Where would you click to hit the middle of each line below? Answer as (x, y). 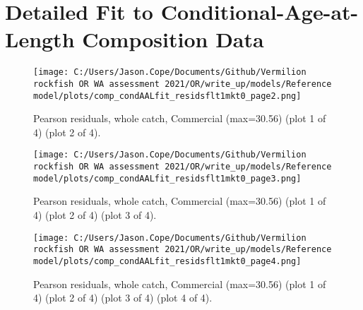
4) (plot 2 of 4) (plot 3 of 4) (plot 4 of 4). (123, 298)
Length (40, 39)
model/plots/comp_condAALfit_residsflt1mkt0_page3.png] (167, 178)
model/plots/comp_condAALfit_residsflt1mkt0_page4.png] (167, 261)
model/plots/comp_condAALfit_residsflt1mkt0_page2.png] (167, 96)
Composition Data (173, 39)
